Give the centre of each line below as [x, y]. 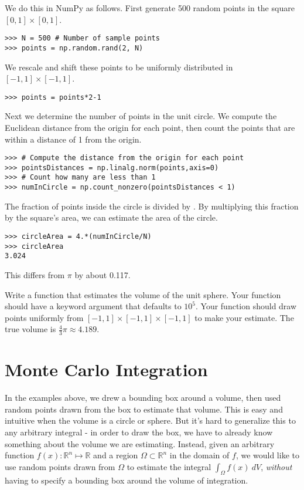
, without [276, 466]
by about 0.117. [103, 274]
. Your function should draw [246, 306]
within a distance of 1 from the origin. [73, 139]
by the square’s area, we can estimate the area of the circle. [111, 217]
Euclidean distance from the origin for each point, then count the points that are [150, 127]
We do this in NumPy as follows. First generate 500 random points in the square [150, 8]
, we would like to [267, 455]
